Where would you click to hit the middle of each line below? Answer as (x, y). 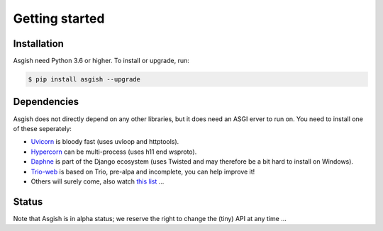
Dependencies (46, 102)
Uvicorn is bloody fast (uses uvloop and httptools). (105, 142)
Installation (38, 44)
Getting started (59, 18)
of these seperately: (43, 128)
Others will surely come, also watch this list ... (98, 181)
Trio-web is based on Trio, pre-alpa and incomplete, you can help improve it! (143, 171)
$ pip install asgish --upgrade (84, 79)
